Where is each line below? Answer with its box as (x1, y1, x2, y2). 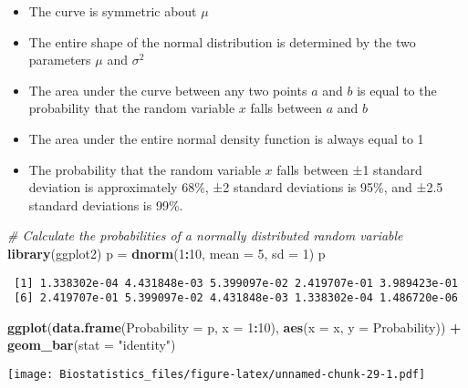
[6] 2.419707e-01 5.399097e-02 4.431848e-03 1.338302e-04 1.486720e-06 (14, 291, 458, 305)
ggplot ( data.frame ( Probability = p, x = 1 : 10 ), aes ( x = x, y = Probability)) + (7, 317, 462, 336)
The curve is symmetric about (28, 2, 197, 20)
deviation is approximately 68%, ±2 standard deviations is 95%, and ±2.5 (28, 178, 443, 197)
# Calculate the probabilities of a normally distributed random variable (7, 226, 403, 245)
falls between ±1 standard (276, 159, 422, 179)
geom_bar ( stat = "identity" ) (7, 335, 176, 354)
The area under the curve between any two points (28, 80, 307, 99)
